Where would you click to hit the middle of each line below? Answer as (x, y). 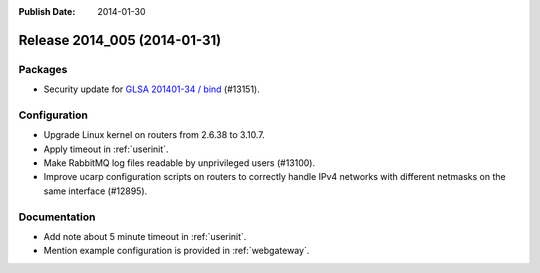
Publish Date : (47, 11)
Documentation (57, 217)
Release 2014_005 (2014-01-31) (120, 40)
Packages (43, 69)
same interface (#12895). (95, 191)
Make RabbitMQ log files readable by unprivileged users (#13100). (179, 163)
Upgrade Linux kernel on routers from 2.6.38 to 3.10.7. (154, 135)
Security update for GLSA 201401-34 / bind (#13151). (151, 89)
